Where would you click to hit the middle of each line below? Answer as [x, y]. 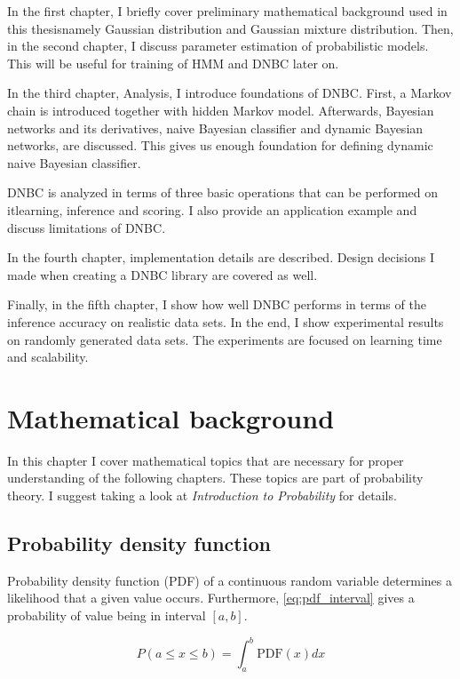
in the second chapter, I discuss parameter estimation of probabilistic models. [218, 46]
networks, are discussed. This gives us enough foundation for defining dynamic [220, 145]
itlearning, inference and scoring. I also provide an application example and [212, 209]
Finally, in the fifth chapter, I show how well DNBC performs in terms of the [217, 304]
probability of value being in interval [107, 615]
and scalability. [48, 357]
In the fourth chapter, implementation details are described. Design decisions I [221, 257]
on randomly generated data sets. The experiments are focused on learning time [225, 339]
